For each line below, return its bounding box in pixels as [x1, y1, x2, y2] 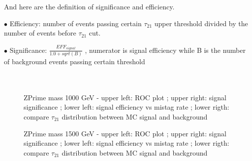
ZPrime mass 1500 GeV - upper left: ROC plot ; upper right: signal [24, 128, 226, 138]
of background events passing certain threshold [4, 56, 145, 67]
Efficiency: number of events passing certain [9, 18, 142, 28]
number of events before [4, 28, 76, 38]
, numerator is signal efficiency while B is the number [85, 44, 246, 55]
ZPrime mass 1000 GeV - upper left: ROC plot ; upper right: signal [24, 92, 226, 102]
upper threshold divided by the [154, 18, 248, 28]
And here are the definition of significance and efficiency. [4, 1, 175, 11]
